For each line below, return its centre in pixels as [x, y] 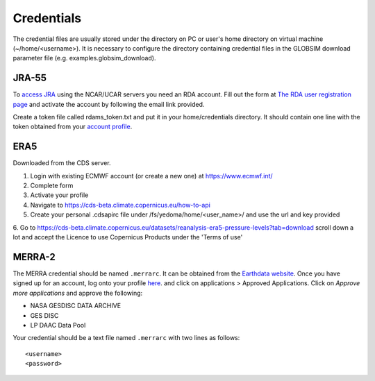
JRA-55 [30, 78]
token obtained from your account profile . [73, 127]
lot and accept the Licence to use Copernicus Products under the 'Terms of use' [128, 237]
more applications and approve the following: [78, 293]
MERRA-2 [34, 257]
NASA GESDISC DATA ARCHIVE [76, 306]
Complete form [52, 186]
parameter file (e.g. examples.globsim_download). [84, 58]
